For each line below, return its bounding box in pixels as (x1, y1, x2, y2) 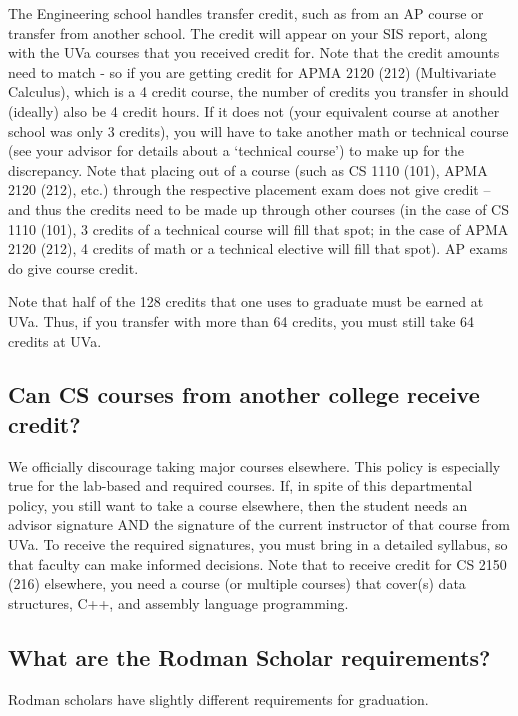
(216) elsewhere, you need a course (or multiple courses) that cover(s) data (8, 573, 466, 594)
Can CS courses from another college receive (8, 379, 480, 410)
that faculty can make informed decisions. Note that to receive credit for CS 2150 (8, 553, 507, 574)
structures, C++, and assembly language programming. (8, 592, 349, 613)
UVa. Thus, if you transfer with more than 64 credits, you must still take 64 (8, 310, 475, 331)
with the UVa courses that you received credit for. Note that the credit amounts (8, 42, 500, 63)
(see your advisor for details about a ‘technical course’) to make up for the (8, 140, 464, 161)
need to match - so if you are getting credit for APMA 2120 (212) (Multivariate (8, 61, 497, 82)
